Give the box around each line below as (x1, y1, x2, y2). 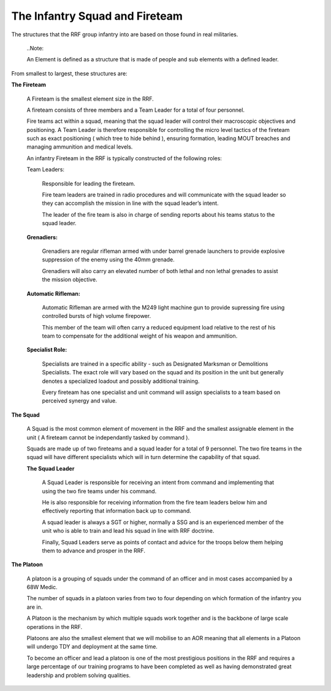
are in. (26, 603, 43, 611)
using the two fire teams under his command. (42, 487, 157, 495)
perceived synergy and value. (42, 397, 117, 404)
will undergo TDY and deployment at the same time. (26, 643, 158, 650)
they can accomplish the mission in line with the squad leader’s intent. (42, 199, 219, 207)
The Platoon (11, 561, 43, 568)
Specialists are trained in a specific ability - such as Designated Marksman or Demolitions (42, 360, 268, 368)
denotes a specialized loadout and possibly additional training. (42, 377, 200, 385)
